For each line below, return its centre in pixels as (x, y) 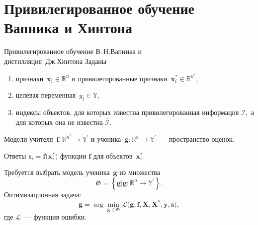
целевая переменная (46, 95)
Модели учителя (29, 139)
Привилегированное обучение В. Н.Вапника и (73, 51)
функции (73, 155)
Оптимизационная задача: (43, 194)
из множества (140, 172)
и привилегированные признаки (120, 78)
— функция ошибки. (55, 217)
